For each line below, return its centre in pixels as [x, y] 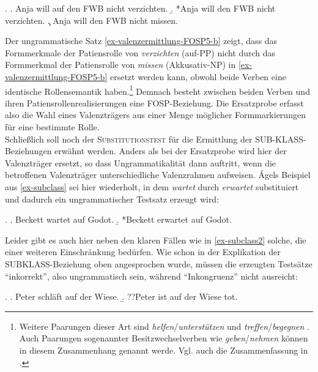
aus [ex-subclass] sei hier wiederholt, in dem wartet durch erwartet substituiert [152, 186]
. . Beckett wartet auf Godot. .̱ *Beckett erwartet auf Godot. [118, 219]
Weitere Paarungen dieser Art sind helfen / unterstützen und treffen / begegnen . [164, 326]
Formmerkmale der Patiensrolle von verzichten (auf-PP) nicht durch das [140, 52]
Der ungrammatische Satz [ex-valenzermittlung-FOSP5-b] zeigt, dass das [141, 41]
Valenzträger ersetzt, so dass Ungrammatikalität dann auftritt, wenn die [141, 162]
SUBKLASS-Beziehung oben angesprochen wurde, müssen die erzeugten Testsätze [159, 263]
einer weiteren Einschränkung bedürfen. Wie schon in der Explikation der [143, 252]
